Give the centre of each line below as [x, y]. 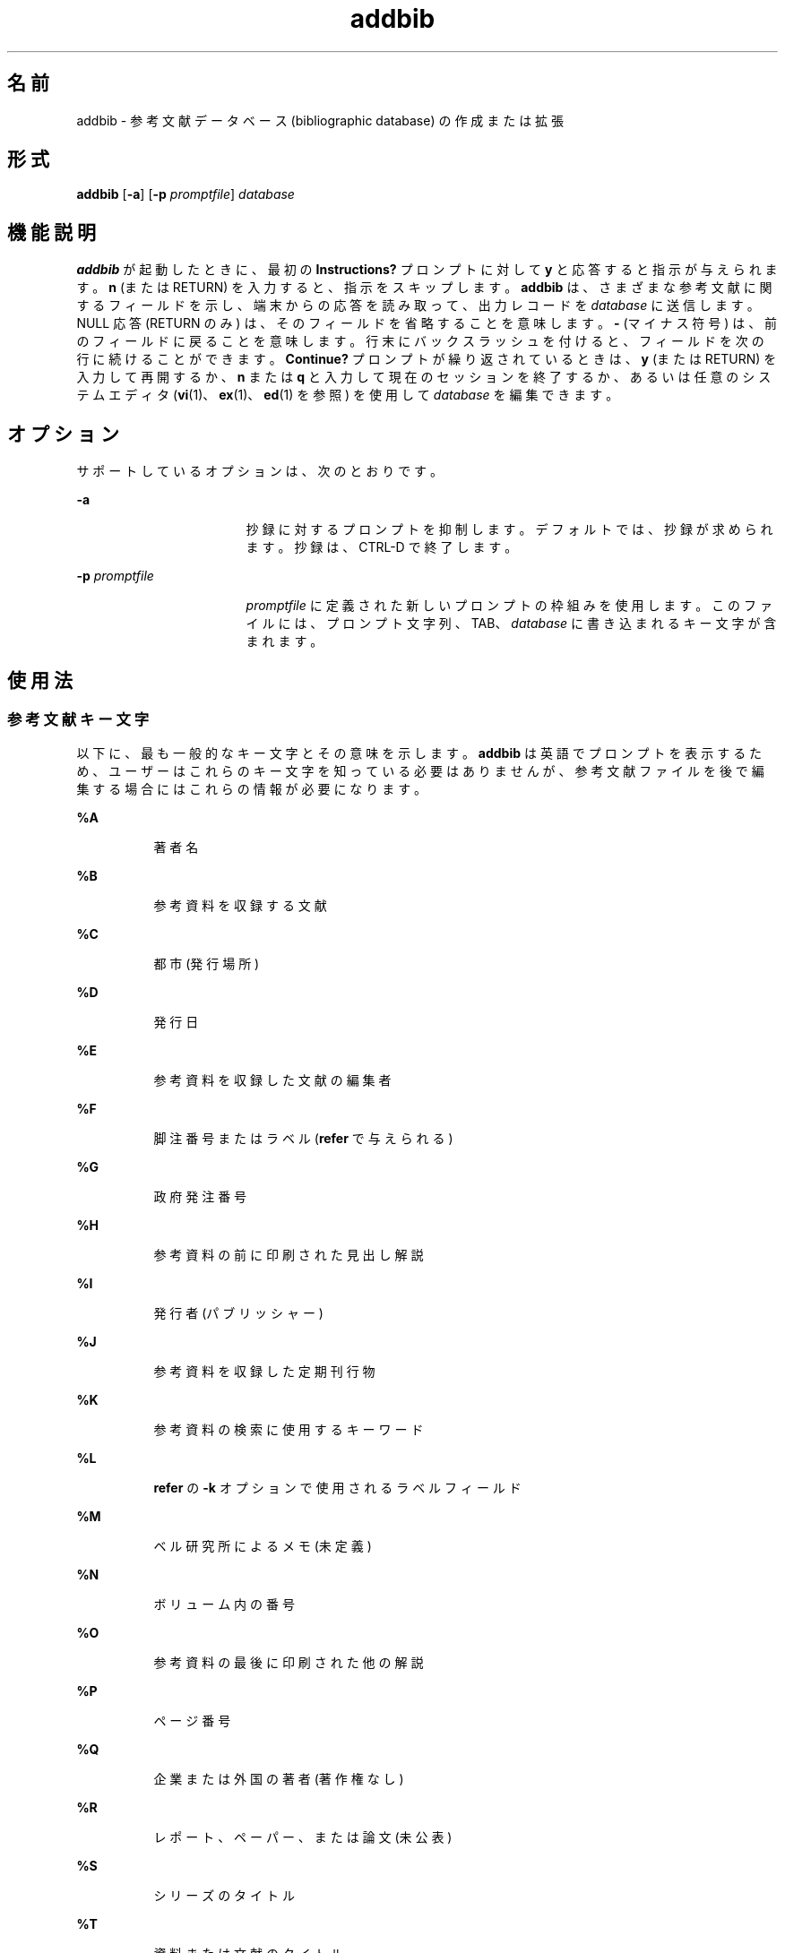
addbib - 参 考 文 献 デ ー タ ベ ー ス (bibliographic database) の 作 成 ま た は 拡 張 [320, 120]
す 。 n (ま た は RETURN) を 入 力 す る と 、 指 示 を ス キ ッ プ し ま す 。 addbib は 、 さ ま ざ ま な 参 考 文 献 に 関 [424, 288]
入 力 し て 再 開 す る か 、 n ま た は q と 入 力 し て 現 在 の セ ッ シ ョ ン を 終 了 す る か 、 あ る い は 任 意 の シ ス [424, 377]
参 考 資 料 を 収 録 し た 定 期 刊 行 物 [264, 1372]
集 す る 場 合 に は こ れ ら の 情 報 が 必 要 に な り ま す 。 [252, 789]
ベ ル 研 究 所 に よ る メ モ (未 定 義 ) [263, 1546]
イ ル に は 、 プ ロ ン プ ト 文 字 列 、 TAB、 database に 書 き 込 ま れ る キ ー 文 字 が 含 [511, 624]
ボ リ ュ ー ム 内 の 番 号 [224, 1605]
